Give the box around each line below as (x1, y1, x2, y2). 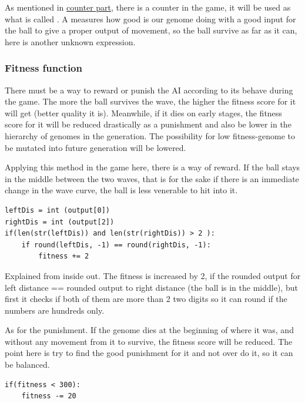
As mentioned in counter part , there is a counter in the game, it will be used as (5, 1, 291, 13)
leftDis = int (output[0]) (5, 206, 110, 214)
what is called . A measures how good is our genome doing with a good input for (5, 12, 296, 25)
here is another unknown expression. (5, 35, 136, 48)
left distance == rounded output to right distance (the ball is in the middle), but (5, 281, 298, 293)
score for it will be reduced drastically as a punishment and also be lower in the (5, 118, 291, 130)
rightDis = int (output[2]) (5, 217, 115, 226)
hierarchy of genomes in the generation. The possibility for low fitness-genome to (5, 129, 296, 142)
